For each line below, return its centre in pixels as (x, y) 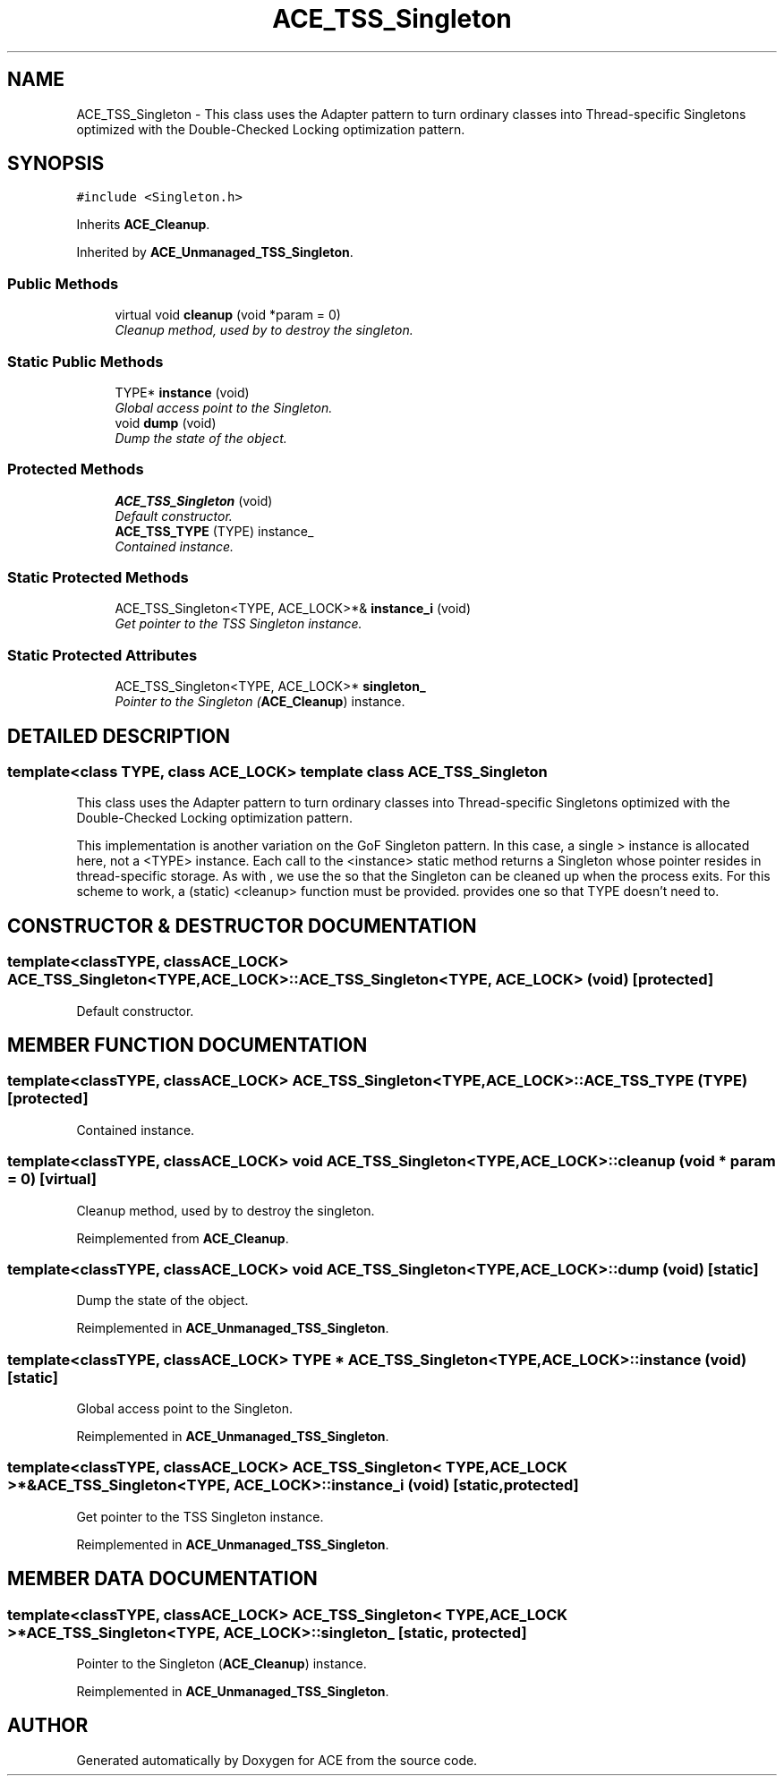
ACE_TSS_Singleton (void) (194, 500)
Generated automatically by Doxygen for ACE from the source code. (277, 1760)
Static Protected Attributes (102, 655)
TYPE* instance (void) (182, 392)
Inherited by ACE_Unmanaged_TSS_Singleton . (215, 252)
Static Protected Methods (98, 578)
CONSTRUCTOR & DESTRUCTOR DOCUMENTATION (242, 926)
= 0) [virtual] (52, 1179)
